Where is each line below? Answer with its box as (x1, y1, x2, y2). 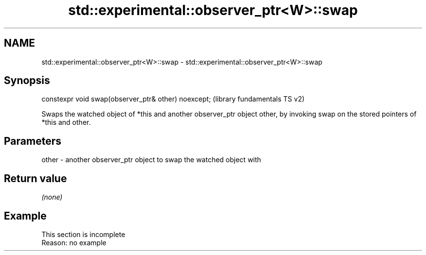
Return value (4, 172, 67, 185)
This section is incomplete (41, 230, 125, 238)
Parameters (4, 135, 61, 147)
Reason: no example (41, 238, 106, 247)
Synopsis (4, 74, 50, 87)
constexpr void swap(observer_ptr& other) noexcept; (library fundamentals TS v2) (41, 95, 305, 103)
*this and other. (41, 118, 91, 127)
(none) (41, 193, 63, 202)
